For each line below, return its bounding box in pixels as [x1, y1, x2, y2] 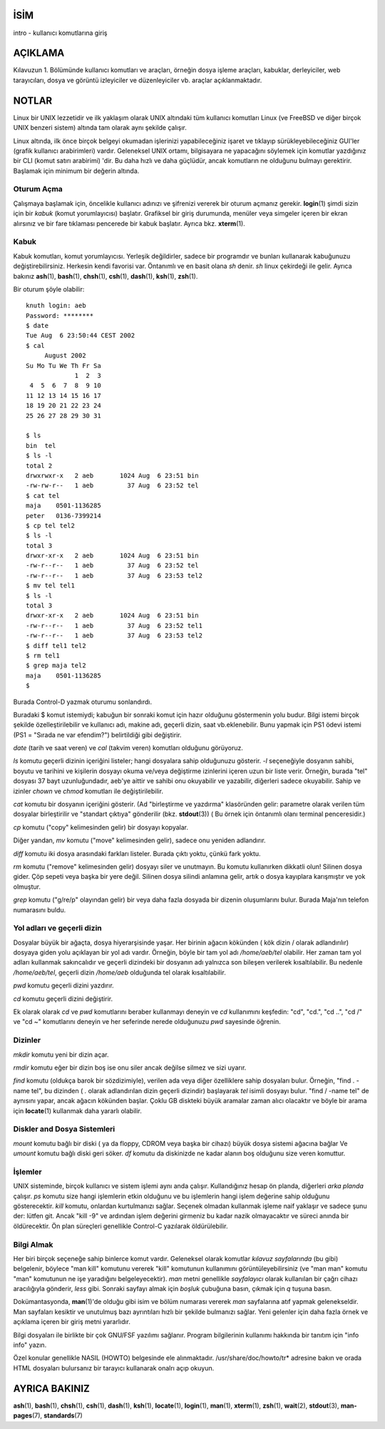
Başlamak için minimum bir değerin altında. [13, 166, 140, 175]
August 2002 [44, 352, 86, 360]
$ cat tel [26, 492, 60, 499]
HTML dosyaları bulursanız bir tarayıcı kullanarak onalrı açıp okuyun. [13, 1363, 215, 1372]
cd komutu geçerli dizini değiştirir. [13, 994, 113, 1003]
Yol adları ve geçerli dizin [13, 923, 103, 933]
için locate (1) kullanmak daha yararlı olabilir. [13, 1106, 143, 1115]
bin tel [26, 442, 56, 449]
